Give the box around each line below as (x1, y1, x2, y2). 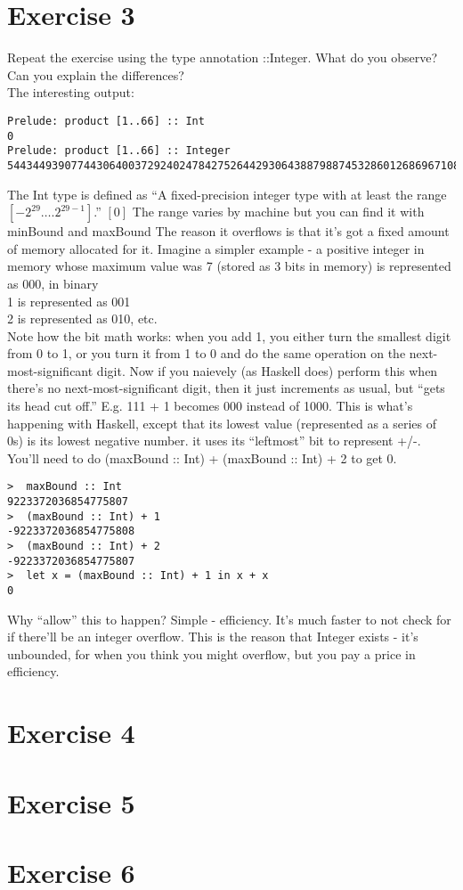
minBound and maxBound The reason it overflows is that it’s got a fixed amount (7, 222, 450, 241)
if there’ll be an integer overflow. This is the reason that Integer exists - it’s (7, 627, 418, 646)
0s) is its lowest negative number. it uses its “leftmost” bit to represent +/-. (7, 431, 421, 450)
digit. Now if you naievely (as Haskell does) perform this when (96, 361, 438, 380)
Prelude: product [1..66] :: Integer (7, 144, 231, 158)
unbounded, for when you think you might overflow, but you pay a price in (7, 644, 416, 663)
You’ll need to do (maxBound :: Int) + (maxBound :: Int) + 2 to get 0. (7, 448, 397, 467)
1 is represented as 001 (7, 291, 131, 310)
